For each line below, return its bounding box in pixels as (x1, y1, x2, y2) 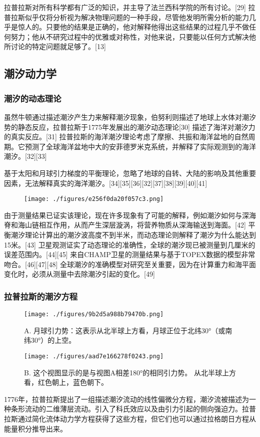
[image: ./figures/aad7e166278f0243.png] (24, 353, 164, 360)
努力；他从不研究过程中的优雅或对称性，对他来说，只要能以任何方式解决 (10, 31, 249, 42)
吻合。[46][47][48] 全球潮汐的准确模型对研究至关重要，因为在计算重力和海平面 (4, 259, 256, 269)
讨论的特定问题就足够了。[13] (10, 41, 106, 52)
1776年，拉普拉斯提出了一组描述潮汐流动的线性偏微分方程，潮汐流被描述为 (4, 393, 249, 404)
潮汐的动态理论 (4, 92, 61, 104)
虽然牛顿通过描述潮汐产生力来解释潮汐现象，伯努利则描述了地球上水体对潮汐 (4, 111, 256, 122)
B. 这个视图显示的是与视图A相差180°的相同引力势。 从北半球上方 (24, 367, 236, 377)
